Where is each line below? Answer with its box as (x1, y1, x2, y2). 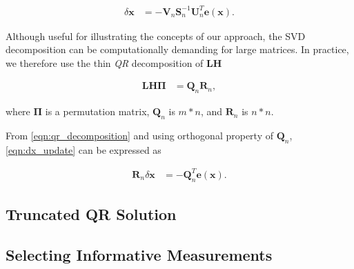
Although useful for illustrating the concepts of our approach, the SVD (6, 28, 306, 43)
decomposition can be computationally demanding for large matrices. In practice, (6, 42, 349, 57)
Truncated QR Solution (6, 203, 177, 225)
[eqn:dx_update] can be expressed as (6, 142, 161, 157)
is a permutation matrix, (45, 104, 150, 119)
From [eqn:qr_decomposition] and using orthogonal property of (6, 128, 273, 142)
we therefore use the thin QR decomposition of (6, 55, 204, 70)
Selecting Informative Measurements (6, 243, 273, 265)
